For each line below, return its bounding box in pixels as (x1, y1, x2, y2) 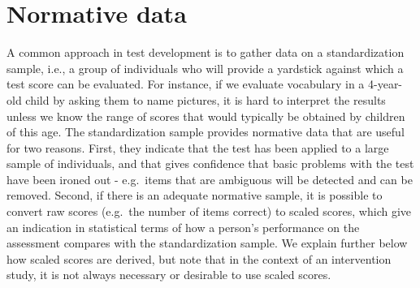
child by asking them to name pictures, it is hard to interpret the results (25, 91, 386, 108)
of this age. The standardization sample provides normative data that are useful (6, 123, 405, 140)
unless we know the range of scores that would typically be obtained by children (6, 107, 405, 124)
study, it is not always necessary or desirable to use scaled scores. (6, 266, 331, 283)
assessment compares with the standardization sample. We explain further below (6, 234, 408, 251)
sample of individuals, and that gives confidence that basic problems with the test (6, 155, 414, 172)
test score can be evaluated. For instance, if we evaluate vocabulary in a (6, 75, 365, 92)
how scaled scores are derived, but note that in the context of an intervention (6, 250, 392, 267)
